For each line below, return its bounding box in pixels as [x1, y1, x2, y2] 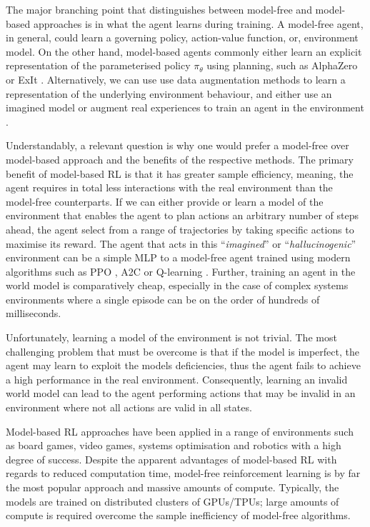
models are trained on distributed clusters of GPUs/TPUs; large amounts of [6, 493, 339, 508]
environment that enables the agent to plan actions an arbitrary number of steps [6, 208, 359, 223]
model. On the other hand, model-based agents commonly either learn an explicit [6, 44, 362, 59]
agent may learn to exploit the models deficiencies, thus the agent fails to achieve [6, 358, 361, 373]
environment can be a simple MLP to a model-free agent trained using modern [6, 250, 351, 265]
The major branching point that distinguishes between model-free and [6, 2, 312, 16]
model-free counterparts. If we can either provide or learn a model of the [6, 194, 324, 209]
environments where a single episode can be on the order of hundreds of [6, 291, 320, 306]
